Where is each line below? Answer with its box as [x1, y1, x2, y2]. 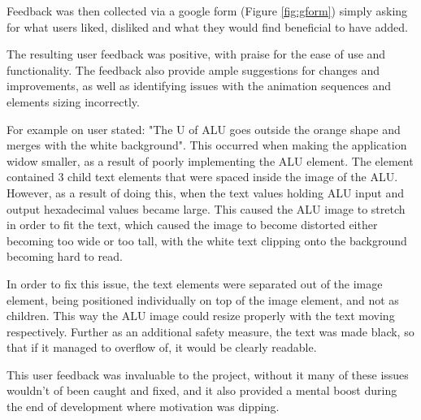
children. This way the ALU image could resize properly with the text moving [7, 307, 395, 324]
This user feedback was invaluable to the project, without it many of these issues [7, 366, 409, 383]
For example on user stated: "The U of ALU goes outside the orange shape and [7, 120, 401, 137]
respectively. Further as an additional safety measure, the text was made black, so [7, 323, 414, 340]
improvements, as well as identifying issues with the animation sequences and [7, 77, 392, 94]
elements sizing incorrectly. [7, 93, 140, 110]
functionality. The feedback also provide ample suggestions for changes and [7, 61, 380, 78]
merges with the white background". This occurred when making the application [7, 136, 407, 154]
